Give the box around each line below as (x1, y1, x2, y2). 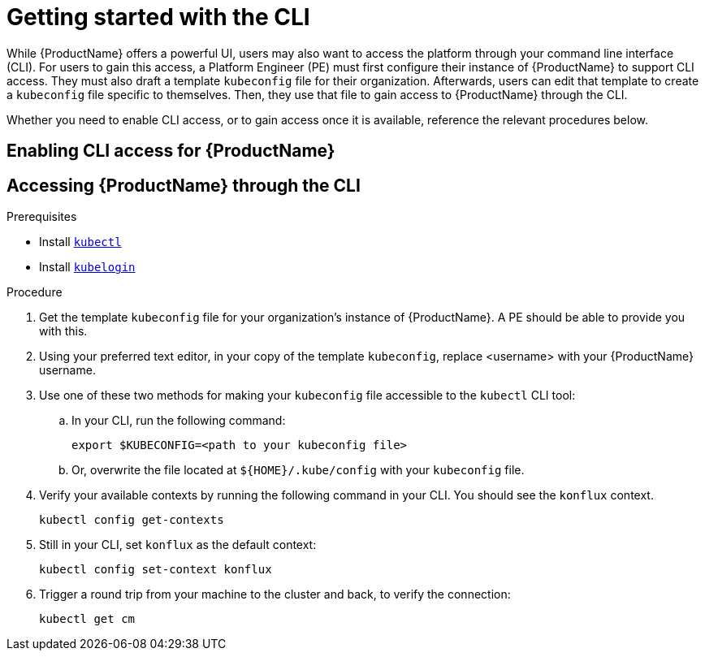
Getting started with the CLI (6, 3, 310, 31)
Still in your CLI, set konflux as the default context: (39, 538, 317, 552)
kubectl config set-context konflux (39, 563, 272, 577)
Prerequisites (6, 210, 77, 224)
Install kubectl (39, 235, 122, 249)
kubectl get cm (39, 612, 136, 626)
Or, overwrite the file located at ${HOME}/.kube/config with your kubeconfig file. (71, 463, 525, 478)
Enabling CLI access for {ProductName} (6, 140, 335, 162)
